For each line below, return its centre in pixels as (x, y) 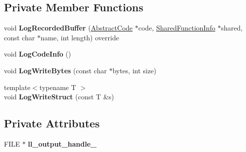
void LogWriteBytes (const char (55, 70)
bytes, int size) (134, 70)
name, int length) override (80, 37)
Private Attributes (52, 123)
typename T (58, 87)
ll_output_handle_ (62, 143)
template (17, 87)
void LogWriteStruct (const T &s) (59, 97)
